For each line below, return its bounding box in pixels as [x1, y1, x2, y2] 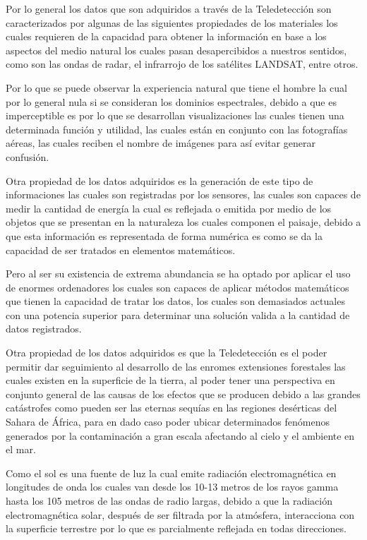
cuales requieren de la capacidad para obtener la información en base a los [6, 29, 327, 44]
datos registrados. [6, 321, 82, 336]
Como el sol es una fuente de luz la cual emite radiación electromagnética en [6, 465, 337, 480]
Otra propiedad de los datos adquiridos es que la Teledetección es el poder [6, 345, 327, 360]
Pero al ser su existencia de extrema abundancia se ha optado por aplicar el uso [6, 266, 351, 281]
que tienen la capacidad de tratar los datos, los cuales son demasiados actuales [6, 294, 345, 308]
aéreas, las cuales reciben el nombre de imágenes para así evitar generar [6, 136, 315, 150]
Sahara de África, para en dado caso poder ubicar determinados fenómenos [6, 414, 330, 429]
